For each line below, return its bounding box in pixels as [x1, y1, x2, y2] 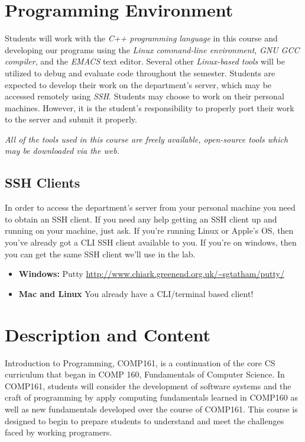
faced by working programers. [5, 426, 112, 438]
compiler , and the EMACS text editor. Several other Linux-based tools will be [5, 55, 285, 67]
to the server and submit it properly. [5, 113, 137, 125]
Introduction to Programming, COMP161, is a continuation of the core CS [5, 356, 275, 369]
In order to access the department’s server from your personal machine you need [5, 201, 296, 214]
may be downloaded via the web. [5, 144, 119, 157]
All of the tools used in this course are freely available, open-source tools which [5, 133, 288, 145]
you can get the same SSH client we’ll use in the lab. [5, 247, 196, 260]
